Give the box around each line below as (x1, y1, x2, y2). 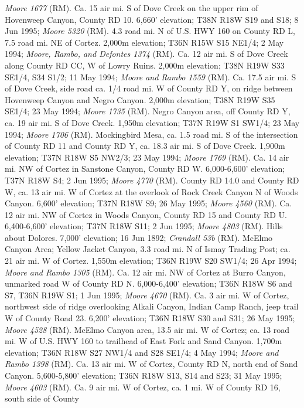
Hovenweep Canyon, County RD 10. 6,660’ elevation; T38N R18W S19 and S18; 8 (5, 13, 299, 25)
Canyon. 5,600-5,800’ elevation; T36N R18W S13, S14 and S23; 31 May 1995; (5, 369, 282, 381)
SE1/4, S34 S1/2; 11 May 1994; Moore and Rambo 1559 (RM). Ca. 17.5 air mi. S (5, 70, 296, 83)
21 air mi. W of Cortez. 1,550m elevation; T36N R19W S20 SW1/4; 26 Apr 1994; (5, 254, 297, 267)
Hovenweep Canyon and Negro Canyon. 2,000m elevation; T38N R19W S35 (5, 93, 275, 106)
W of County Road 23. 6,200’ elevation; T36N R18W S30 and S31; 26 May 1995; (5, 312, 295, 324)
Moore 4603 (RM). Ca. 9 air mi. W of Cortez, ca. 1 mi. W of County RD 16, (5, 380, 281, 393)
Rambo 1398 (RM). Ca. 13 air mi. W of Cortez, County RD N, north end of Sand (5, 358, 298, 370)
